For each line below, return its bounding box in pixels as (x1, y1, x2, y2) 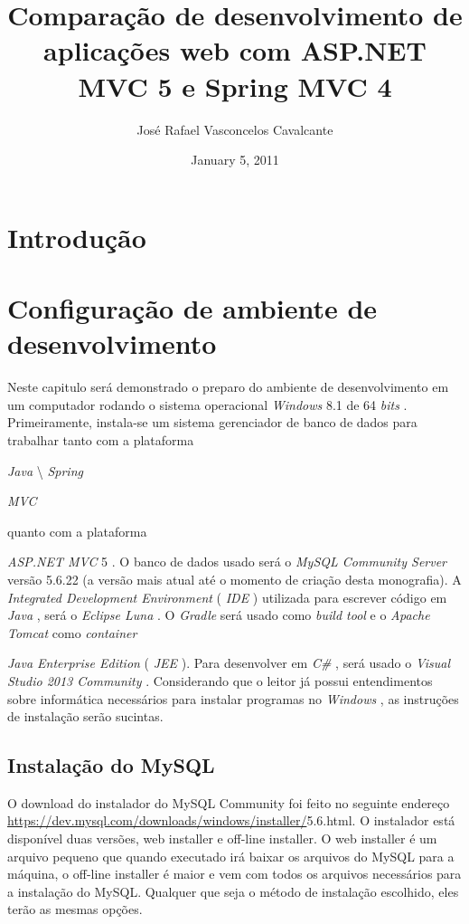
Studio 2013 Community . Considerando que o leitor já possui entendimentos (7, 671, 433, 690)
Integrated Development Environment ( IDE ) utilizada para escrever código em (7, 587, 447, 606)
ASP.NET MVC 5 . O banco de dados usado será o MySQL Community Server (7, 552, 447, 571)
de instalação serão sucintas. (7, 707, 164, 726)
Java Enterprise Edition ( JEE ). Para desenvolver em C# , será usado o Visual (7, 653, 451, 672)
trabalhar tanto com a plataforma (7, 430, 194, 449)
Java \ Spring (7, 461, 83, 480)
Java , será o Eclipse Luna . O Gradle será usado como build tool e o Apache (7, 605, 430, 624)
